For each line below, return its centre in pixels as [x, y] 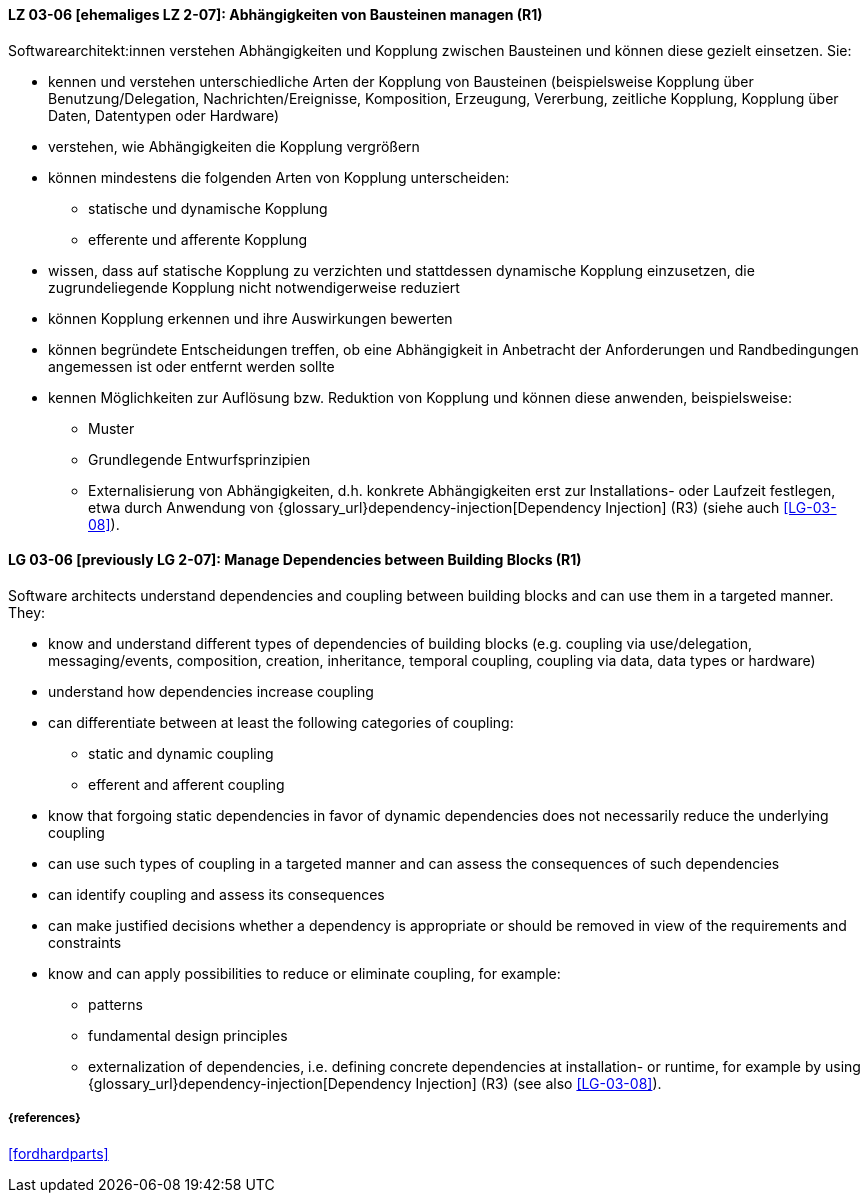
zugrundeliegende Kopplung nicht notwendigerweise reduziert [254, 287]
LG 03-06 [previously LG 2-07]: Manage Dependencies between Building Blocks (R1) [295, 560]
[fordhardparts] [58, 1153]
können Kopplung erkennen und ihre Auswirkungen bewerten [250, 318]
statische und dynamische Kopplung [208, 208]
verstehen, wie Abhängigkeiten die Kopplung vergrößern [234, 146]
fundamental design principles [188, 1035]
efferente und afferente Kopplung [198, 239]
